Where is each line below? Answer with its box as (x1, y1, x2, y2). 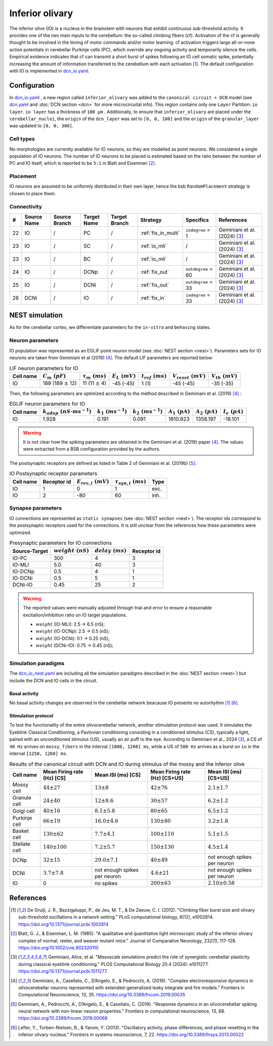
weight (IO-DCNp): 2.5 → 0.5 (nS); (35, 628, 110, 634)
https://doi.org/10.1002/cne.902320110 (18, 945, 99, 951)
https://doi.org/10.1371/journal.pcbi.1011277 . (18, 968, 108, 975)
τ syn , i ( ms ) (114, 478, 147, 486)
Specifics (185, 216, 209, 223)
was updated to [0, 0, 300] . (9, 123, 74, 129)
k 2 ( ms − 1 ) (132, 407, 163, 416)
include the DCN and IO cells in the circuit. (9, 677, 98, 683)
